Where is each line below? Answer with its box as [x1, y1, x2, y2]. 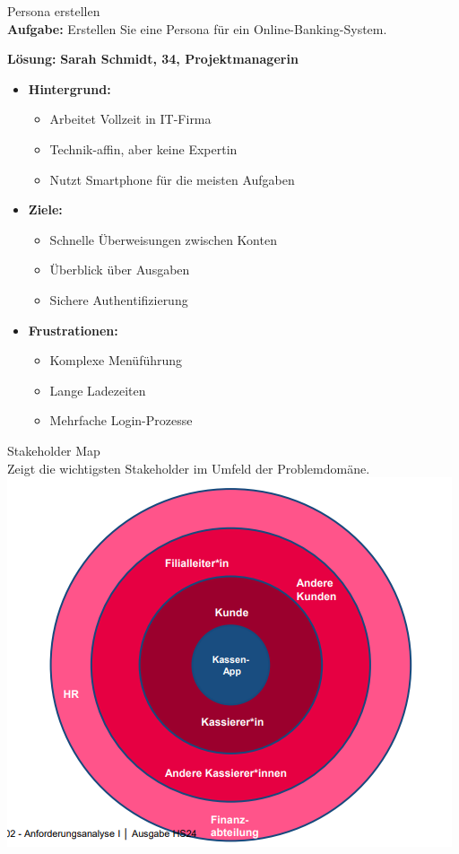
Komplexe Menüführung [49, 351, 183, 370]
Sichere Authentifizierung [49, 290, 188, 309]
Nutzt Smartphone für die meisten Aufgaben [49, 170, 295, 188]
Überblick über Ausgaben [49, 260, 190, 279]
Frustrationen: [28, 320, 118, 339]
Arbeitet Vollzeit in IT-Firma [49, 109, 212, 128]
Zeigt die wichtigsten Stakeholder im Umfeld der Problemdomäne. [7, 458, 370, 477]
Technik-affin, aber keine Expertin [49, 139, 238, 158]
